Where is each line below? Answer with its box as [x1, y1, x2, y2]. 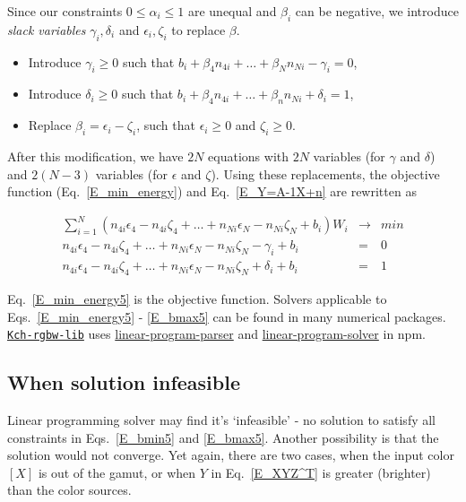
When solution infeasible [7, 368, 240, 396]
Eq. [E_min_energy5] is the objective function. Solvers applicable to [7, 289, 387, 307]
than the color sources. [7, 480, 132, 499]
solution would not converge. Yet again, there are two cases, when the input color [7, 446, 454, 464]
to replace [171, 20, 226, 39]
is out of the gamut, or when [38, 463, 196, 481]
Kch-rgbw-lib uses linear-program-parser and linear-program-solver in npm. [7, 325, 426, 343]
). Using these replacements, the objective [211, 164, 440, 183]
